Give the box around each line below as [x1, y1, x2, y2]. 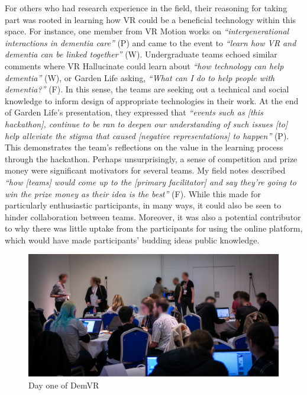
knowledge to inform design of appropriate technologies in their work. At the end [5, 94, 299, 107]
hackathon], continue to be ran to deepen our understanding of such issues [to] [5, 117, 288, 130]
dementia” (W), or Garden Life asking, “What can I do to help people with [5, 71, 275, 84]
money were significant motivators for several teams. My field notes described [5, 164, 286, 176]
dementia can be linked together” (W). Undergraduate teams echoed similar [5, 48, 277, 60]
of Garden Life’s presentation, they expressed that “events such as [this [5, 106, 263, 118]
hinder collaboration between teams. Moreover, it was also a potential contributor [5, 210, 301, 223]
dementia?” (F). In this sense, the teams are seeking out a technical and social [5, 83, 289, 95]
